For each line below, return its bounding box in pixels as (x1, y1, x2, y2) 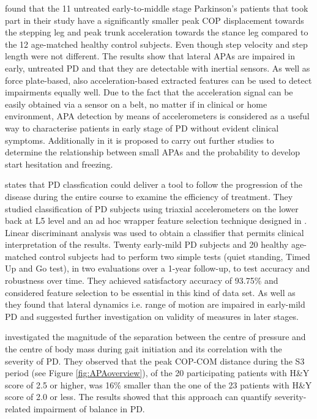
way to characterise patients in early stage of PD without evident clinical (5, 121, 279, 134)
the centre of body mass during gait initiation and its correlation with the (5, 343, 282, 355)
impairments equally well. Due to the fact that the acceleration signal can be (5, 86, 293, 98)
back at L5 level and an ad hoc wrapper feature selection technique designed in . (5, 214, 307, 227)
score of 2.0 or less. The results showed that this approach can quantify (5, 390, 272, 403)
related (5, 402, 31, 415)
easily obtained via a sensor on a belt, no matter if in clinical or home (5, 97, 267, 110)
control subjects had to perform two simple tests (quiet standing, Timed (39, 250, 310, 262)
